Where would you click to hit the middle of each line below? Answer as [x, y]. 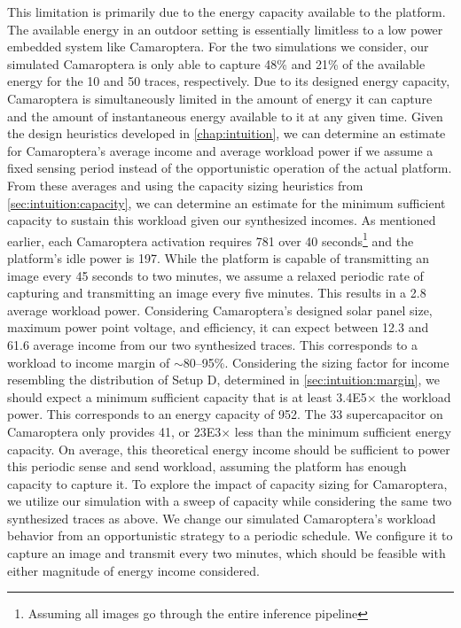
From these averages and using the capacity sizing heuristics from [185, 185]
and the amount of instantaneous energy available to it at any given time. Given [225, 116]
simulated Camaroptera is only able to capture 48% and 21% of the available [216, 63]
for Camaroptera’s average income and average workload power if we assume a [220, 150]
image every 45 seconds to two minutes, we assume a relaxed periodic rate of [215, 275]
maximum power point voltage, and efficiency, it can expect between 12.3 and [218, 327]
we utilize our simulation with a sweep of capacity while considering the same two [230, 501]
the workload [416, 396]
